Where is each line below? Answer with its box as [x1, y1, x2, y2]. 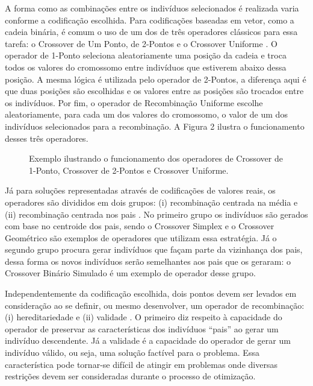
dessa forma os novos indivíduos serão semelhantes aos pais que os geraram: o [5, 255, 291, 267]
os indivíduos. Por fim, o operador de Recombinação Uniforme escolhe [5, 96, 263, 109]
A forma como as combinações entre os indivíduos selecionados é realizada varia [5, 2, 299, 14]
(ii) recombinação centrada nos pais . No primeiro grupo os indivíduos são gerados [5, 207, 308, 220]
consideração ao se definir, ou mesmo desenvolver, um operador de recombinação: [5, 299, 305, 311]
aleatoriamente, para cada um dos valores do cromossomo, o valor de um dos [5, 108, 288, 121]
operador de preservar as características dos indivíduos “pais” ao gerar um [5, 322, 279, 335]
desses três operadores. [5, 131, 88, 144]
